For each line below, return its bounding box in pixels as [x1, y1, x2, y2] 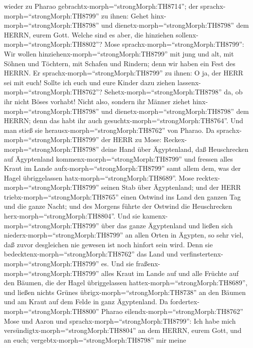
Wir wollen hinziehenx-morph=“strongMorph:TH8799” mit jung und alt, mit [4, 48, 234, 58]
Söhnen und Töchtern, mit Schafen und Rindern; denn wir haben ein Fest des [4, 58, 235, 68]
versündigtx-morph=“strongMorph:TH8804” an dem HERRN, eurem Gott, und [4, 325, 242, 335]
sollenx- [176, 29, 199, 39]
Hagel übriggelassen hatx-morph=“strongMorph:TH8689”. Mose [4, 172, 194, 183]
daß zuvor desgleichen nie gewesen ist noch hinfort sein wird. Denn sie [4, 239, 213, 249]
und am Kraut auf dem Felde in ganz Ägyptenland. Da [4, 296, 168, 307]
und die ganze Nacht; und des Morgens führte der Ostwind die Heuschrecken [4, 201, 233, 211]
